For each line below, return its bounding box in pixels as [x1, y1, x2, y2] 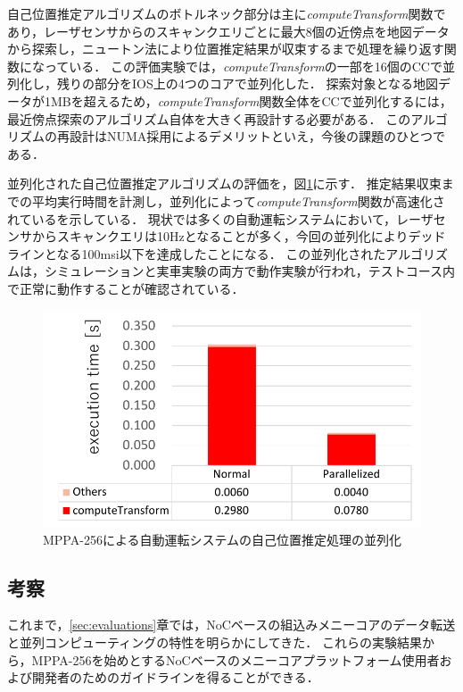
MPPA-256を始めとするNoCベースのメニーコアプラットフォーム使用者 [31, 650, 440, 669]
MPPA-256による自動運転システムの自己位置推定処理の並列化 [43, 529, 402, 548]
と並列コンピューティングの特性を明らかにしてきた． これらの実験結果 [7, 633, 422, 652]
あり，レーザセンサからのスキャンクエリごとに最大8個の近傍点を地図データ [7, 21, 450, 40]
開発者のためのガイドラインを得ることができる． [31, 668, 319, 687]
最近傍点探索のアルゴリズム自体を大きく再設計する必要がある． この [7, 109, 411, 128]
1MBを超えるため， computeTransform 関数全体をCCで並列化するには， [44, 91, 452, 110]
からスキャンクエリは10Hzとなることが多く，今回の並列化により [31, 227, 409, 246]
